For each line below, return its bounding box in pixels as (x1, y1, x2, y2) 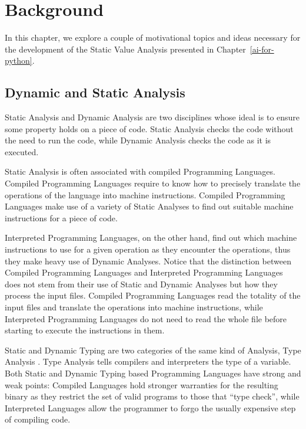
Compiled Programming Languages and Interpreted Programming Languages (5, 266, 283, 279)
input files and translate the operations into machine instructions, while (5, 301, 263, 313)
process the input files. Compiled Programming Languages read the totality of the (5, 289, 301, 302)
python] (5, 54, 32, 67)
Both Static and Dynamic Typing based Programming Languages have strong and (5, 366, 301, 379)
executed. (5, 145, 39, 158)
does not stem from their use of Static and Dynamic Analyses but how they (5, 277, 278, 290)
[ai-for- (250, 42, 274, 55)
